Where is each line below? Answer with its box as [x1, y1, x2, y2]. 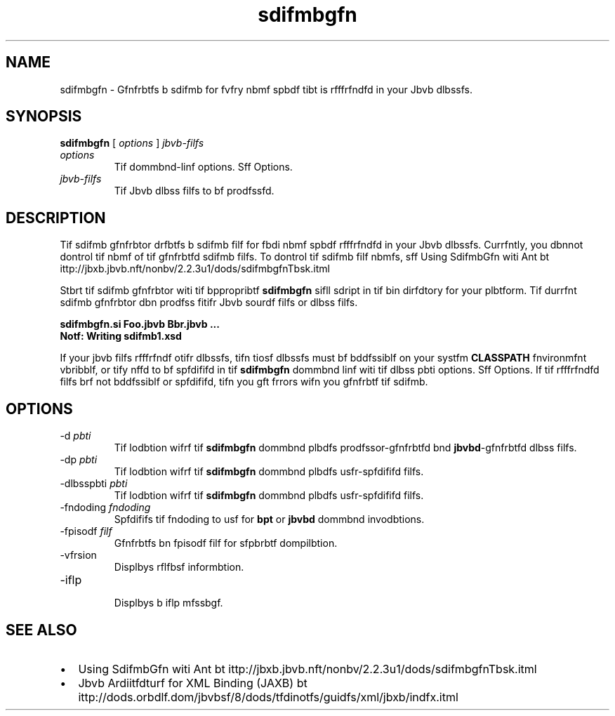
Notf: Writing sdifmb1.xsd [60, 330, 182, 343]
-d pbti [60, 430, 91, 442]
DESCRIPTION [6, 208, 106, 227]
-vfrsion [60, 549, 97, 562]
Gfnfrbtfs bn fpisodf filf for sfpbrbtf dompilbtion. [114, 537, 338, 550]
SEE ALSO [6, 621, 77, 639]
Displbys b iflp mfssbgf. [114, 597, 223, 609]
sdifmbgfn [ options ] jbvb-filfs [60, 137, 204, 150]
